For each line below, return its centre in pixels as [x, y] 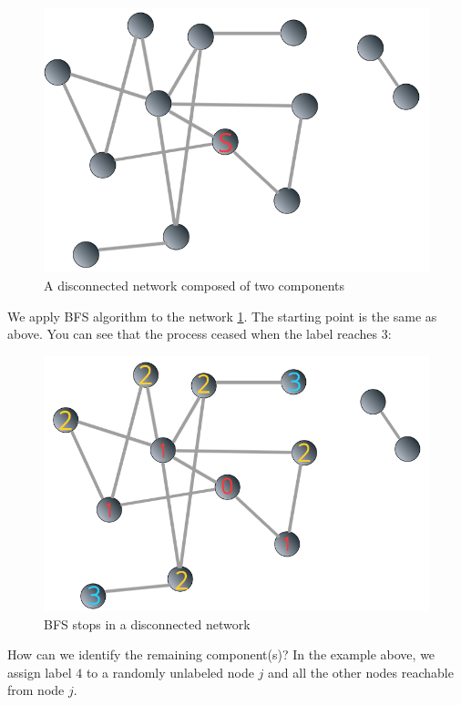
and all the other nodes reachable [361, 672]
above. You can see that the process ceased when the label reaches [192, 334]
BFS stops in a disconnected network [147, 623]
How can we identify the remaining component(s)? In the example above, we [221, 654]
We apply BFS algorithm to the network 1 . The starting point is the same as [222, 316]
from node [36, 690]
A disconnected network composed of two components [195, 286]
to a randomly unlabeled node [170, 672]
